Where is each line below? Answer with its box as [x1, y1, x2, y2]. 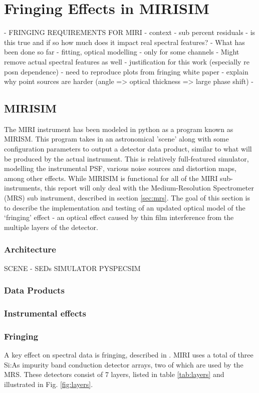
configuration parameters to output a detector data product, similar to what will [4, 143, 252, 154]
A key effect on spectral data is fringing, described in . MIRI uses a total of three [4, 349, 253, 360]
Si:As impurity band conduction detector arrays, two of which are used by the [4, 359, 243, 369]
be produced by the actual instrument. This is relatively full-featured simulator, [4, 153, 249, 163]
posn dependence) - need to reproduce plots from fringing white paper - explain [4, 66, 248, 76]
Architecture [4, 243, 56, 255]
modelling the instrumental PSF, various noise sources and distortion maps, [4, 163, 236, 173]
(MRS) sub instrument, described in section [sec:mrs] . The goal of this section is [4, 192, 250, 203]
